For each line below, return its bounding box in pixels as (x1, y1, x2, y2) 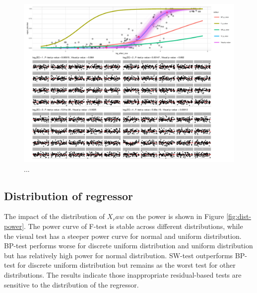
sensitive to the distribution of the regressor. (4, 279, 139, 290)
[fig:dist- (226, 211, 252, 221)
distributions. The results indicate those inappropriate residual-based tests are (4, 269, 242, 280)
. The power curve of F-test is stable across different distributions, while (24, 220, 243, 231)
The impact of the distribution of (4, 211, 105, 221)
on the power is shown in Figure (126, 211, 224, 221)
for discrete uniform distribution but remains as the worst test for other (17, 260, 236, 270)
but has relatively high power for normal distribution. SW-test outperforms (4, 250, 233, 260)
